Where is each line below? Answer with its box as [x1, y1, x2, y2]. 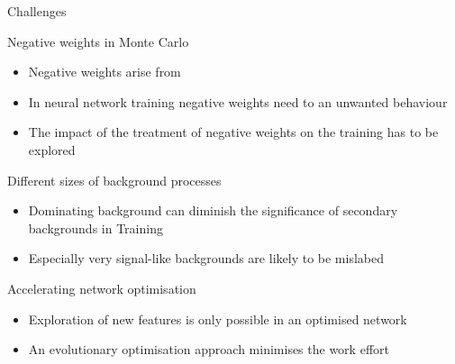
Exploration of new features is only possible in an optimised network [28, 309, 407, 328]
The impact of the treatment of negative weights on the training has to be [28, 123, 439, 141]
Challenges [7, 2, 67, 20]
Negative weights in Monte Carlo [7, 32, 189, 50]
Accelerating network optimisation [7, 278, 196, 297]
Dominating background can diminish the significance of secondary [28, 201, 398, 220]
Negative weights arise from [28, 62, 181, 81]
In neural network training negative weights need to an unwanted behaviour [28, 92, 448, 111]
